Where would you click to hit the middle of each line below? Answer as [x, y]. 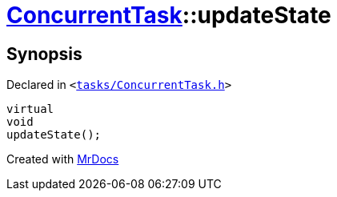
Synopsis [44, 54]
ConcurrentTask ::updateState [169, 15]
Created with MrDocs [63, 159]
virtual [30, 109]
